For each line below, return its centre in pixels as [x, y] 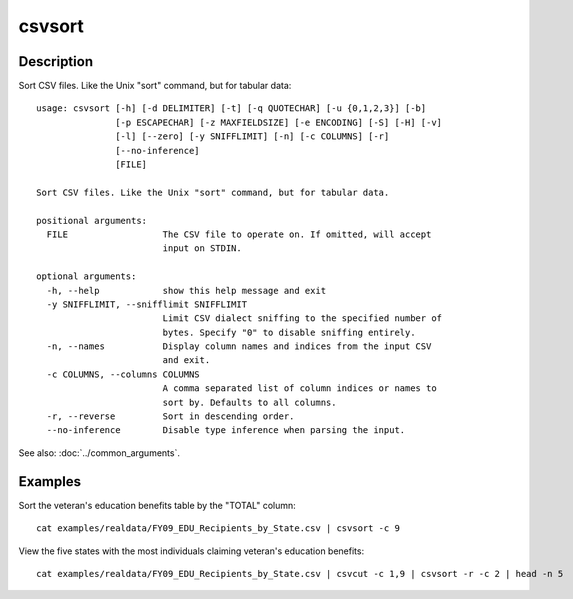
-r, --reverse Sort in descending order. [170, 416]
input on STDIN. [202, 248]
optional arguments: [86, 276]
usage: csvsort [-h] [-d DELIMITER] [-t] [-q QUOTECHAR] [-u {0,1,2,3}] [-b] [231, 108]
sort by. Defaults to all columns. [249, 402]
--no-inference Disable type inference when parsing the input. [226, 430]
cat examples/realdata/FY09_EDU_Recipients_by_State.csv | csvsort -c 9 [218, 528]
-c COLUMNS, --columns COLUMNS [123, 374]
